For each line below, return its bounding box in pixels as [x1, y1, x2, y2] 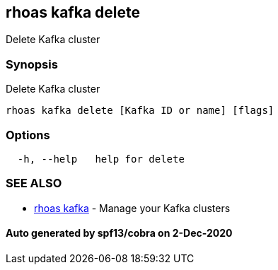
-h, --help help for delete [17, 153, 185, 165]
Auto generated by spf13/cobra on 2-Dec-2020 [6, 227, 233, 240]
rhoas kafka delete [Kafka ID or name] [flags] [6, 105, 274, 117]
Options [6, 127, 50, 142]
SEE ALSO [6, 176, 62, 191]
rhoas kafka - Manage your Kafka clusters [34, 201, 231, 214]
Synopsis [6, 57, 58, 71]
